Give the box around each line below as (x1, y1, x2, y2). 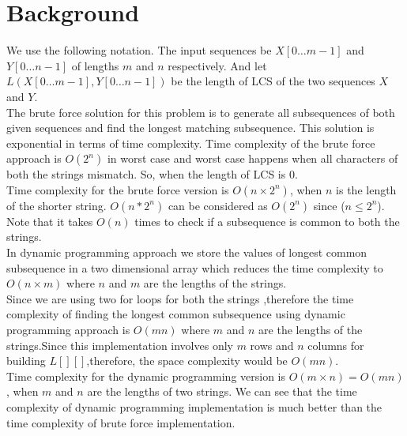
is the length (336, 181, 397, 197)
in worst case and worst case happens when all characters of (107, 150, 398, 167)
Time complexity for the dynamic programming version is (6, 367, 286, 384)
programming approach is (6, 321, 130, 338)
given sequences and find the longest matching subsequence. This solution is (6, 119, 375, 136)
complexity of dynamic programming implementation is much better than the (6, 399, 383, 415)
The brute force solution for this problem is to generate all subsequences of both (6, 103, 395, 120)
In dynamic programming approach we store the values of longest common (6, 244, 367, 261)
